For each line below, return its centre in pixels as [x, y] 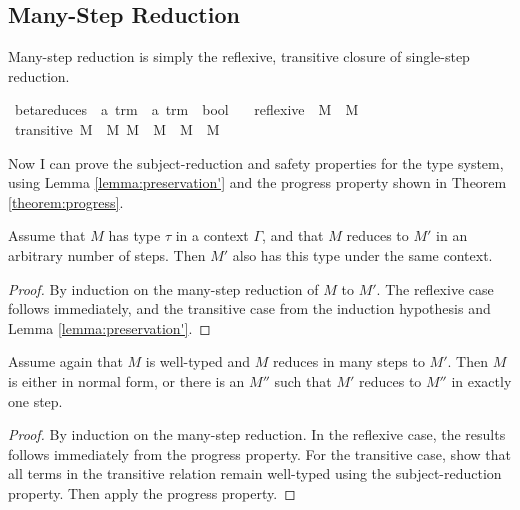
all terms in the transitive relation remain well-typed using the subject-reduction [255, 473]
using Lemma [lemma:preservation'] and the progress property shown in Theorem [257, 182]
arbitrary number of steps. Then [107, 254]
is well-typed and [198, 361]
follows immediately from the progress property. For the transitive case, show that [259, 453]
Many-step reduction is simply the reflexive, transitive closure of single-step [239, 56]
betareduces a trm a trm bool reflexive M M [186, 109]
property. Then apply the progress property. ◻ [152, 492]
